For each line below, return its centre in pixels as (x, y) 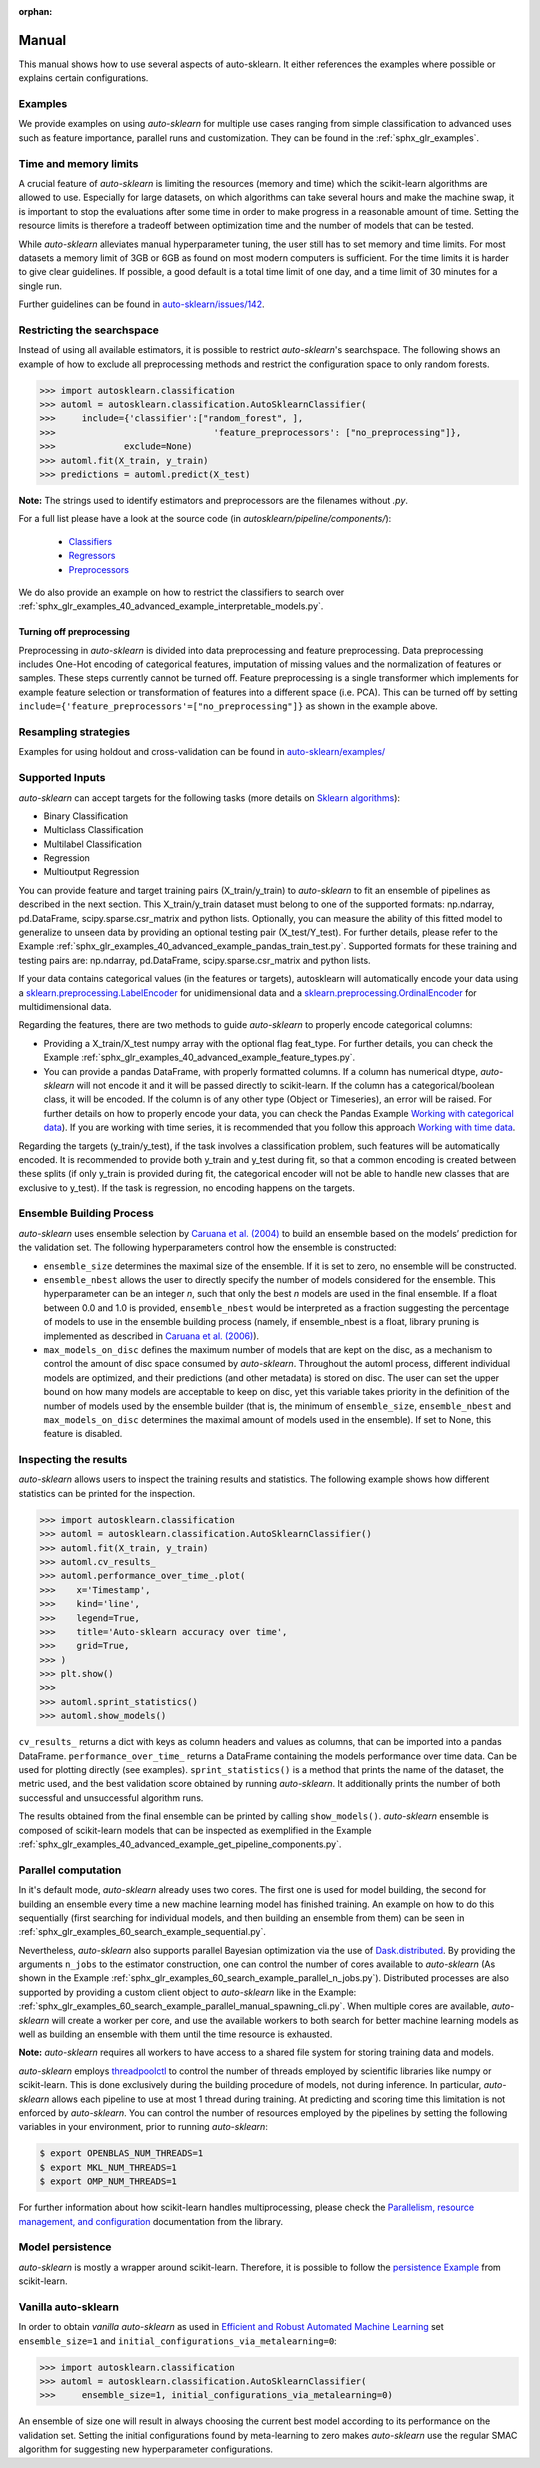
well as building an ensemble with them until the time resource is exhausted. (175, 2034)
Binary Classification (86, 816)
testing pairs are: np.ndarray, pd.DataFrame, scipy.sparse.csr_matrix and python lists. (194, 960)
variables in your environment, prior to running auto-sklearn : (143, 2127)
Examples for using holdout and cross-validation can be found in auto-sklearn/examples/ (202, 752)
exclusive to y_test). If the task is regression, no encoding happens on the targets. (186, 1187)
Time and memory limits (78, 163)
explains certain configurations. (83, 78)
